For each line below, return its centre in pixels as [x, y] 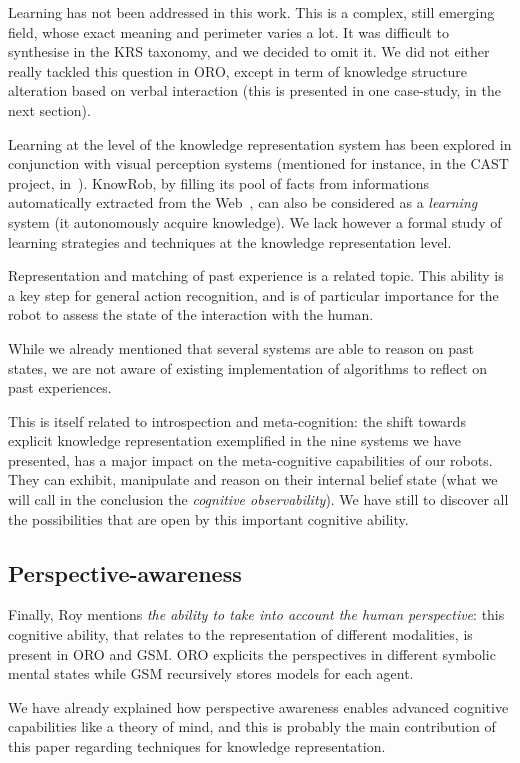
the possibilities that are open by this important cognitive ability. [208, 518]
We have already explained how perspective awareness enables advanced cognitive [258, 706]
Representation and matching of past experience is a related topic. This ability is [256, 275]
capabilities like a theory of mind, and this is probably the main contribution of [252, 726]
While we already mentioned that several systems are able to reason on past [241, 347]
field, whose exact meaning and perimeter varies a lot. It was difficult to [228, 31]
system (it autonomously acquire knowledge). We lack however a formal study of [255, 221]
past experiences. [60, 387]
